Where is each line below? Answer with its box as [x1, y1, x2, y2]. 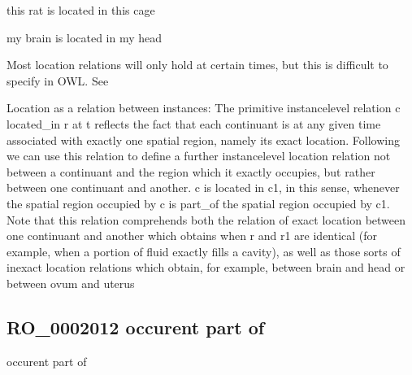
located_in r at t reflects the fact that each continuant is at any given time [7, 115, 381, 132]
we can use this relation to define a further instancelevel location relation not [7, 147, 391, 164]
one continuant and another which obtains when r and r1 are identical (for [7, 227, 378, 244]
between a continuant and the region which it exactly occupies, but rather [7, 163, 375, 180]
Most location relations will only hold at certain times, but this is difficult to [7, 56, 388, 73]
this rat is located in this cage [7, 2, 155, 18]
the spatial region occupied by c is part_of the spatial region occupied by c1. [7, 194, 390, 211]
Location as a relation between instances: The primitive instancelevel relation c [7, 99, 401, 116]
